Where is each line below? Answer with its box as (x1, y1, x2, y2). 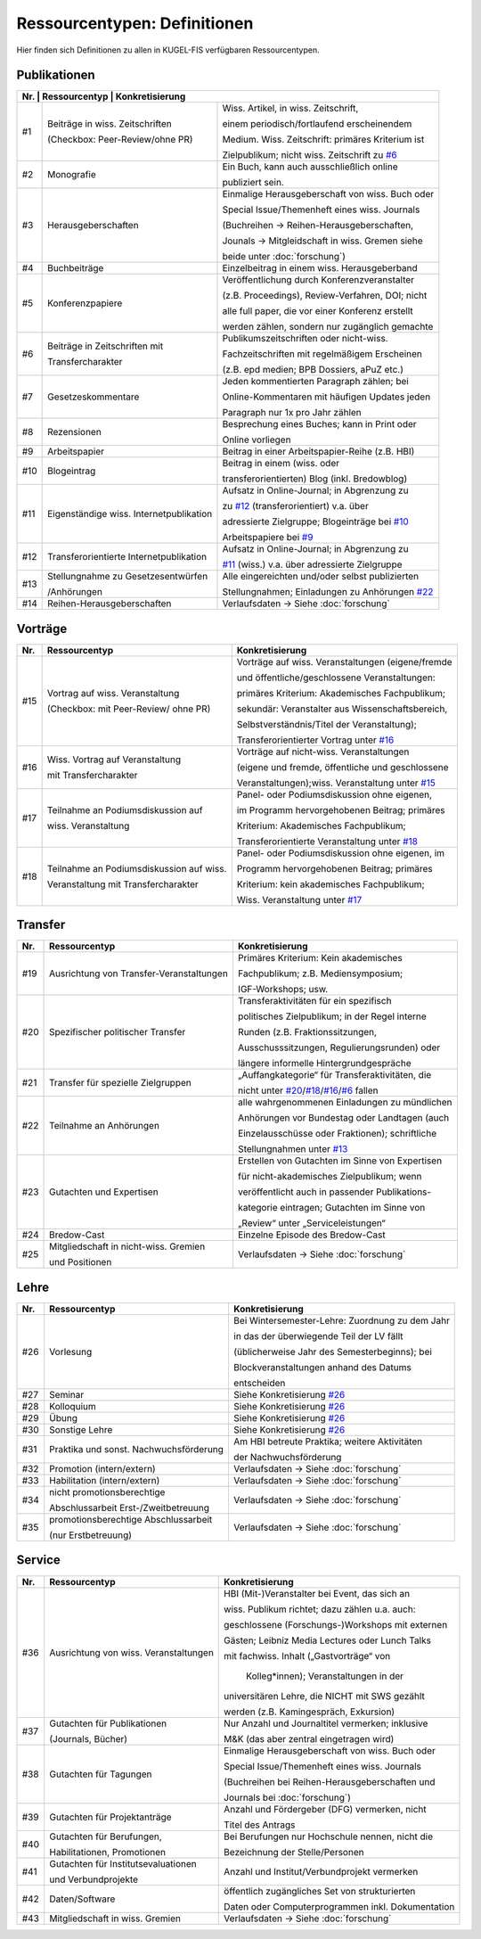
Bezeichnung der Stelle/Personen (224, 1845, 364, 1858)
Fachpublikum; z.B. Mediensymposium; (237, 967, 404, 980)
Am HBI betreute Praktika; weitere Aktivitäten (232, 1435, 423, 1448)
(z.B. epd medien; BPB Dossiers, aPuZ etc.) (222, 364, 404, 376)
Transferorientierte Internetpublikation (47, 551, 208, 563)
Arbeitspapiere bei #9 (222, 531, 314, 544)
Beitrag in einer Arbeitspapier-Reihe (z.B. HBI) (222, 446, 415, 458)
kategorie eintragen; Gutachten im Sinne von (237, 1202, 426, 1214)
